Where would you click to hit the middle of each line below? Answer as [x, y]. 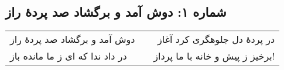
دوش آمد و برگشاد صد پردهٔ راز [73, 39]
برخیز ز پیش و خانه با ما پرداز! [214, 56]
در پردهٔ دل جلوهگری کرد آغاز [216, 39]
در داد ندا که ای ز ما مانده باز [69, 56]
